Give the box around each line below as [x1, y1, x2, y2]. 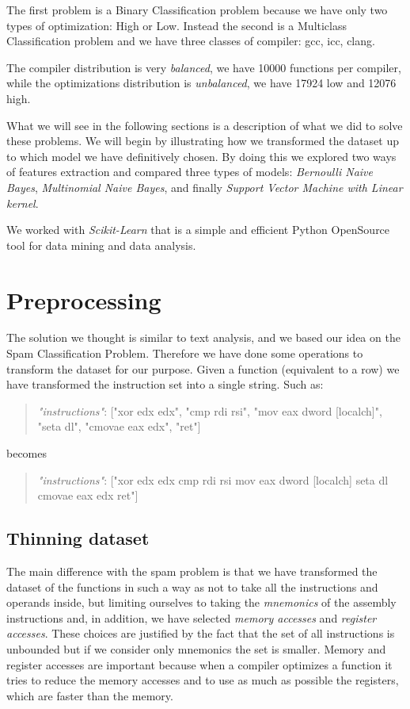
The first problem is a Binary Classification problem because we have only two [6, 2, 388, 17]
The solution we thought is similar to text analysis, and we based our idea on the [6, 329, 401, 346]
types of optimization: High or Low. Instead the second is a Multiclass [6, 17, 347, 33]
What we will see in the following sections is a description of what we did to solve [6, 117, 403, 133]
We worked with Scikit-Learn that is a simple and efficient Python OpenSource [6, 221, 390, 238]
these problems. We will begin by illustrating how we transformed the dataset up [6, 132, 399, 149]
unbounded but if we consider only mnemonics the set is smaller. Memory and [6, 640, 386, 657]
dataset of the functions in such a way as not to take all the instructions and [6, 578, 378, 595]
